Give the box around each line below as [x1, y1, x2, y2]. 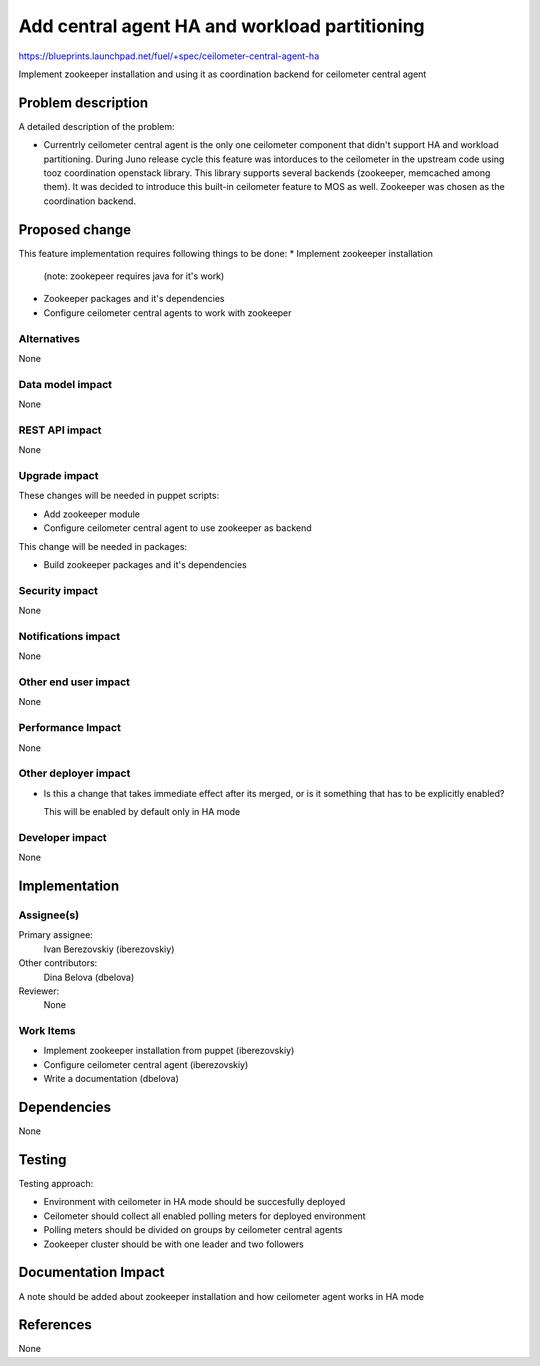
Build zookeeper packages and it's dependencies [43, 559, 247, 570]
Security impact [18, 583, 99, 597]
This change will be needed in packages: [18, 540, 188, 552]
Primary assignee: [18, 929, 94, 941]
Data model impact [18, 377, 113, 391]
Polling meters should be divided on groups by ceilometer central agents [43, 1224, 343, 1236]
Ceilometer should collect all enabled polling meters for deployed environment [43, 1210, 366, 1222]
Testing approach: [18, 1178, 94, 1190]
